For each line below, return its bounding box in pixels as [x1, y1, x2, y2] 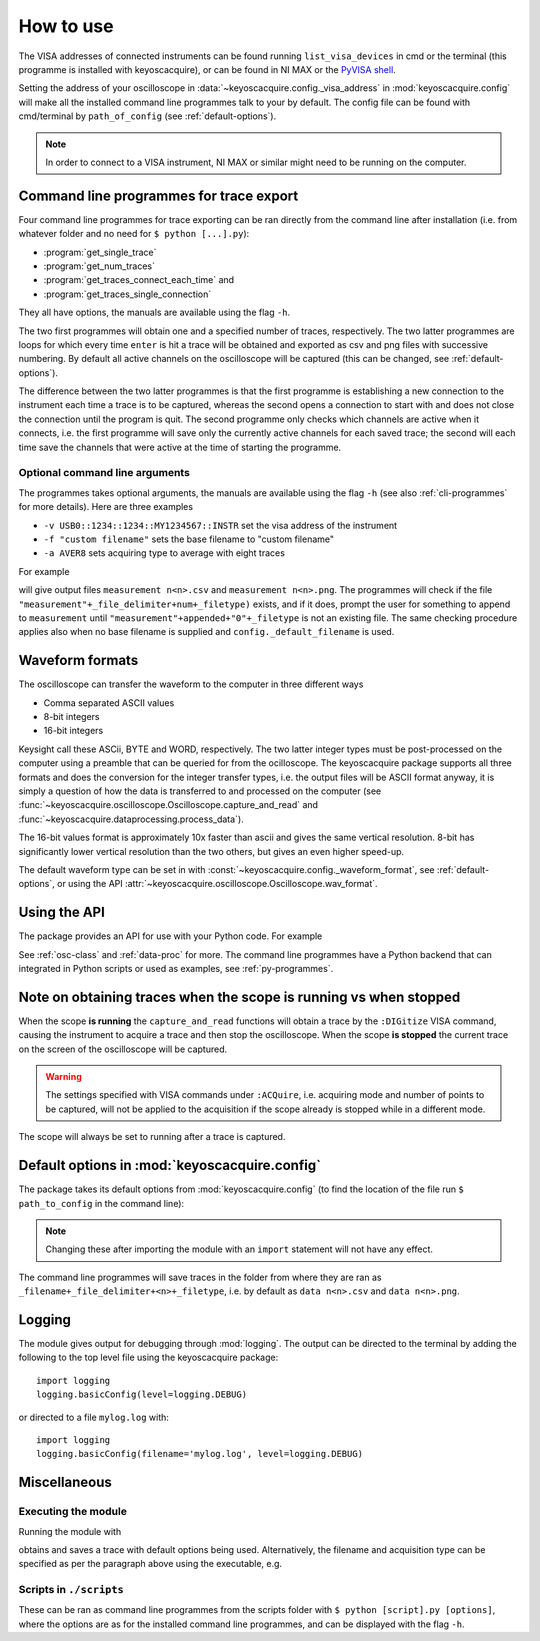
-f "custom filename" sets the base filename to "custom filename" [43, 533, 335, 545]
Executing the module [18, 1505, 127, 1519]
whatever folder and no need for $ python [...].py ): [18, 228, 250, 240]
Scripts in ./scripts [18, 1583, 124, 1597]
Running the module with [18, 1525, 122, 1537]
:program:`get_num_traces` [43, 260, 155, 272]
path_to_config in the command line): [18, 1197, 185, 1209]
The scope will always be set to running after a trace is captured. [18, 1131, 286, 1143]
